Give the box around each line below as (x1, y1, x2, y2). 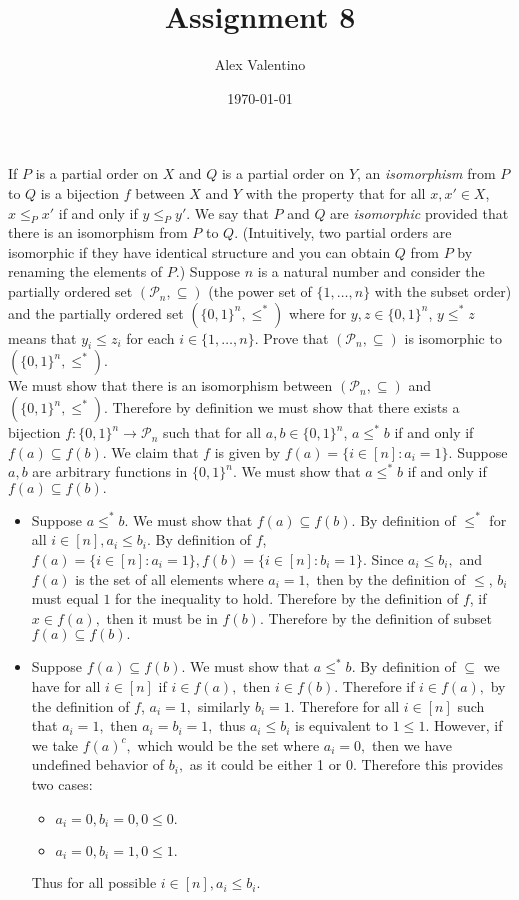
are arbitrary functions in (32, 461, 188, 482)
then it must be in (106, 607, 218, 628)
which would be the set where (137, 734, 320, 755)
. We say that (186, 202, 269, 223)
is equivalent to (295, 715, 389, 736)
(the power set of (208, 281, 312, 302)
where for (288, 302, 347, 323)
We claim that (111, 441, 199, 462)
